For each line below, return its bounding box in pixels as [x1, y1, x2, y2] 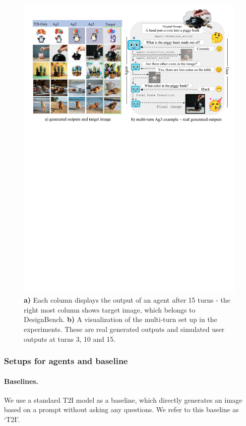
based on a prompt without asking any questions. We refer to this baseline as [4, 404, 239, 415]
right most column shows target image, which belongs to [24, 304, 195, 315]
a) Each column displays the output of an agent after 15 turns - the [24, 295, 230, 305]
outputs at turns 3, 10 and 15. [24, 333, 116, 344]
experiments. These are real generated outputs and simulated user [24, 323, 225, 334]
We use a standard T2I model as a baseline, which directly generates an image [4, 394, 243, 405]
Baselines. [4, 375, 39, 386]
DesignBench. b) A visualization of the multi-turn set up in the [24, 314, 217, 324]
